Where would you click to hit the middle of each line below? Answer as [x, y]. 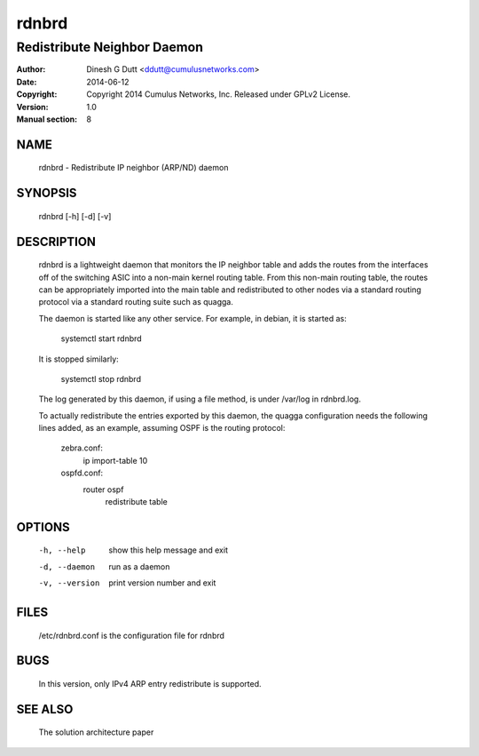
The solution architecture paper [96, 732]
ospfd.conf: [82, 473]
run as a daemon [139, 566]
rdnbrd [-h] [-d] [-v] [75, 216]
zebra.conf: [82, 448]
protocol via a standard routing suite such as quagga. [136, 302]
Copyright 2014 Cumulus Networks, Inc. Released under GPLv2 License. [218, 94]
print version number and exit [162, 583]
